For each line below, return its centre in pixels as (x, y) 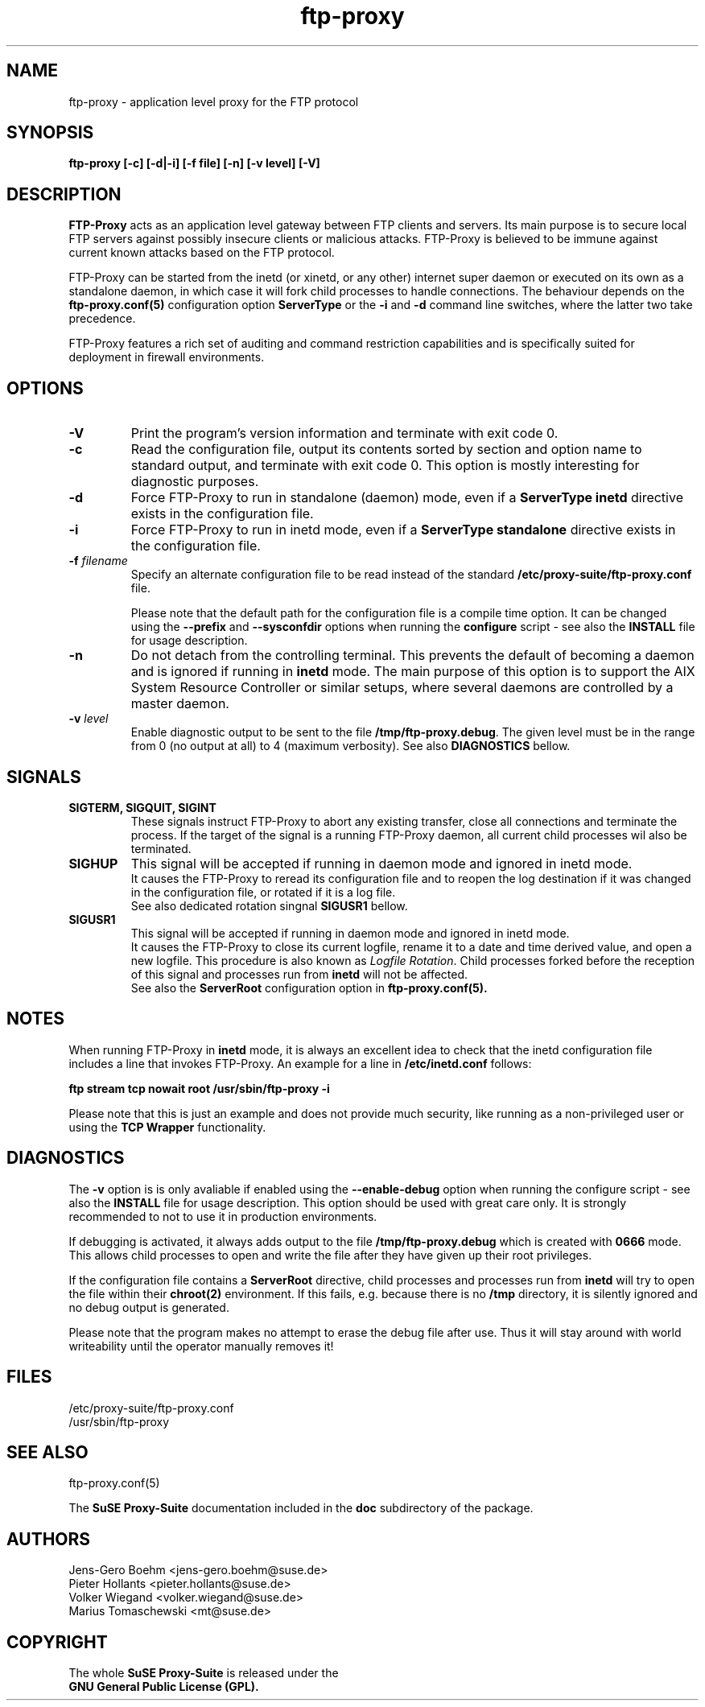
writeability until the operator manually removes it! (201, 1346)
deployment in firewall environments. (167, 357)
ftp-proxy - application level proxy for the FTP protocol (214, 101)
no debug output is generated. (149, 1307)
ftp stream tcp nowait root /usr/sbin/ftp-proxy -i (199, 1088)
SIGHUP (93, 863)
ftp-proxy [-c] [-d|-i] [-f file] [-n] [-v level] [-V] (194, 163)
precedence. (102, 319)
